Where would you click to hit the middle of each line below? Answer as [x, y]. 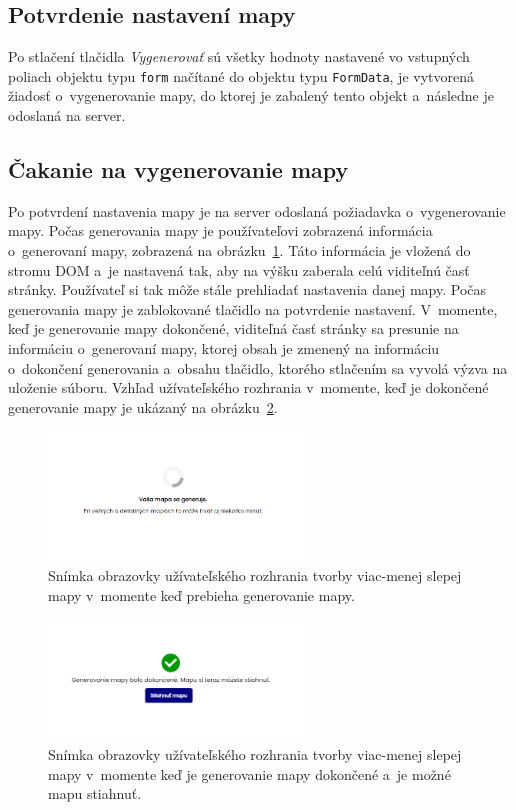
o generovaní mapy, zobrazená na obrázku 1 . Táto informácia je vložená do [239, 250]
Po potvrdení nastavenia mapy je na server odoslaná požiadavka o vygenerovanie [257, 210]
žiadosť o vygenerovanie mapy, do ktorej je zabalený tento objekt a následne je [251, 95]
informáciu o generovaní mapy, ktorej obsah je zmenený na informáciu [224, 348]
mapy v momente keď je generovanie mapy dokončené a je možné [249, 773]
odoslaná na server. [67, 115]
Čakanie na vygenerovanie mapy [178, 169]
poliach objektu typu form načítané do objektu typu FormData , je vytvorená [241, 75]
